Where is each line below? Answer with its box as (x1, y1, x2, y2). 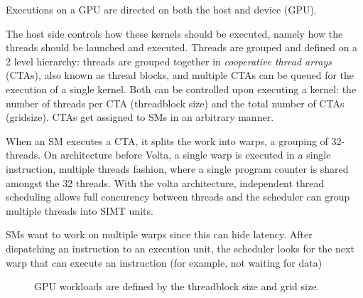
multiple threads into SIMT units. (6, 203, 153, 218)
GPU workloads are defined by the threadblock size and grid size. (34, 279, 320, 294)
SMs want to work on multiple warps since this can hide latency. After (6, 227, 313, 242)
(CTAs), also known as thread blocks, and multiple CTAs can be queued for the (6, 68, 354, 83)
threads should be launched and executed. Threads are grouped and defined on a (6, 40, 358, 55)
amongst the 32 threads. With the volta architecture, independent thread (6, 175, 325, 190)
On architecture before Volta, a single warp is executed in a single (43, 147, 331, 162)
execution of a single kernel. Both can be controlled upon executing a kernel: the (6, 81, 357, 96)
